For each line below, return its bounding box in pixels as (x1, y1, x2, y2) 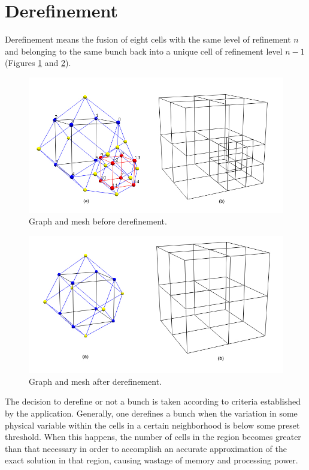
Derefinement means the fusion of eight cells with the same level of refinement (5, 33, 291, 46)
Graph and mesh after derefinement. (29, 375, 162, 387)
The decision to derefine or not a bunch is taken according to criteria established (5, 395, 301, 408)
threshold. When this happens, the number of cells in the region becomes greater (5, 430, 301, 443)
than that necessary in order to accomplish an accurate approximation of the (5, 442, 287, 454)
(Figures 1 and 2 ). (5, 56, 71, 69)
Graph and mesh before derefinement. (29, 215, 167, 227)
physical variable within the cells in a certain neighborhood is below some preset (5, 418, 300, 431)
